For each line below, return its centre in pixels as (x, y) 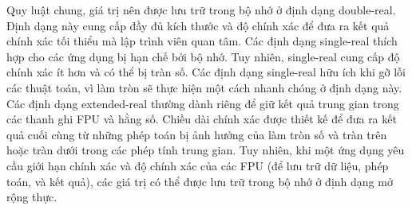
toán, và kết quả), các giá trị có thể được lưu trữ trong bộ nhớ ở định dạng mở (200, 181)
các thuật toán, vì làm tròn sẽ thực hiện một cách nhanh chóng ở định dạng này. (204, 87)
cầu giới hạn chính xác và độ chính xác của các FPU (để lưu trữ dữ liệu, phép (198, 165)
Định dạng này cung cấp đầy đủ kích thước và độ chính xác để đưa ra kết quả (198, 25)
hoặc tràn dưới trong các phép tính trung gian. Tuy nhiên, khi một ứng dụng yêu (206, 150)
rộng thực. (32, 197)
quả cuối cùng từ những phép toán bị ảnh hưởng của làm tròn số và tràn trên (197, 134)
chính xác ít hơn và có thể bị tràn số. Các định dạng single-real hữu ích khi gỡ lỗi (206, 72)
